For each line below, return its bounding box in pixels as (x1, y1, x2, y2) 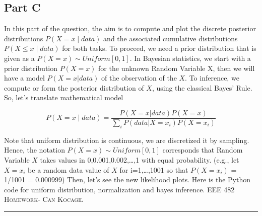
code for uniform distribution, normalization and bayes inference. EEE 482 (4, 184, 235, 194)
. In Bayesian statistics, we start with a (129, 52, 251, 63)
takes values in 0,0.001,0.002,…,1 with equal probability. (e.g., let (40, 155, 239, 165)
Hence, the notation (4, 145, 65, 155)
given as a (4, 52, 35, 63)
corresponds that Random (162, 145, 243, 155)
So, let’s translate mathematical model (4, 92, 123, 103)
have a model (4, 73, 45, 83)
